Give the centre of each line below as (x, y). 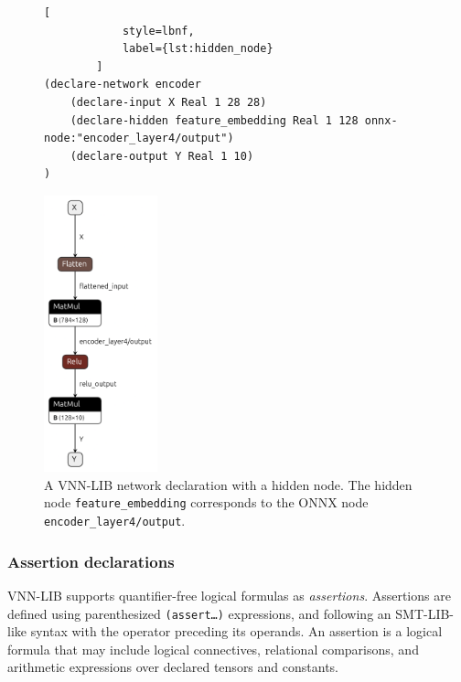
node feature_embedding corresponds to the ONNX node (206, 502)
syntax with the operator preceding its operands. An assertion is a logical (236, 631)
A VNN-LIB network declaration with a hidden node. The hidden (228, 484)
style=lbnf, (158, 31)
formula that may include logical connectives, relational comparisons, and (213, 649)
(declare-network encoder (123, 85)
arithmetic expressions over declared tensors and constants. (173, 667)
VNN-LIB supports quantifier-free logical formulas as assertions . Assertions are (229, 596)
